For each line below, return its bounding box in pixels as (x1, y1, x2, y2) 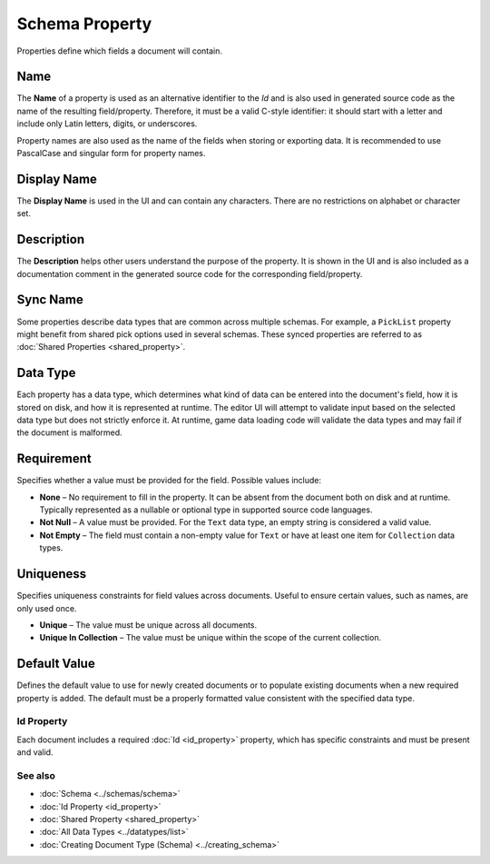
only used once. (16, 602, 77, 613)
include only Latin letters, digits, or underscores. (16, 118, 198, 129)
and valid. (16, 747, 54, 758)
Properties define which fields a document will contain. (16, 45, 222, 56)
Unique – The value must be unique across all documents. (39, 619, 258, 631)
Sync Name (16, 292, 83, 308)
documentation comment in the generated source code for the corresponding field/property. (16, 268, 363, 279)
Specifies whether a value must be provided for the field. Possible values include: (16, 475, 322, 486)
